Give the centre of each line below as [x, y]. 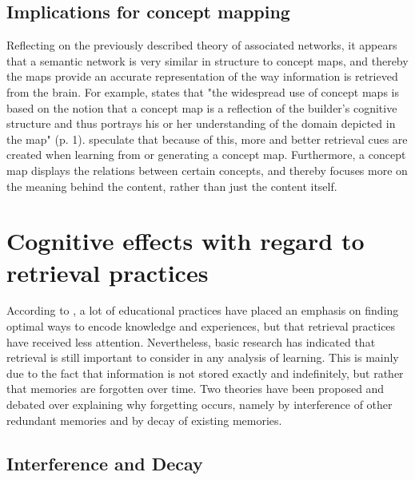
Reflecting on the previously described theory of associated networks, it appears [202, 45]
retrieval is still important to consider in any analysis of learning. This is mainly [203, 357]
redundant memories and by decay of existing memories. [144, 420]
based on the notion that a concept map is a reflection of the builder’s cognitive [202, 107]
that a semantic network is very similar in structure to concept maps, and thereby [207, 60]
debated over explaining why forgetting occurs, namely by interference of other [200, 405]
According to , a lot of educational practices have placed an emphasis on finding [203, 310]
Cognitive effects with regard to [186, 241]
